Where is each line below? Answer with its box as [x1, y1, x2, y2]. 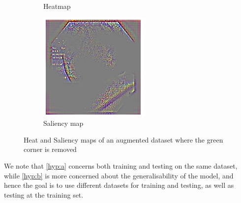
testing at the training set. [4, 189, 84, 200]
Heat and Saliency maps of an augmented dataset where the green [24, 134, 223, 145]
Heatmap [43, 1, 71, 11]
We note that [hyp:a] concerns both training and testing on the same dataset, [4, 160, 238, 171]
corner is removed [24, 144, 77, 154]
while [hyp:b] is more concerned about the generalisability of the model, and [4, 170, 234, 180]
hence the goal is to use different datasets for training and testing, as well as [4, 180, 234, 190]
